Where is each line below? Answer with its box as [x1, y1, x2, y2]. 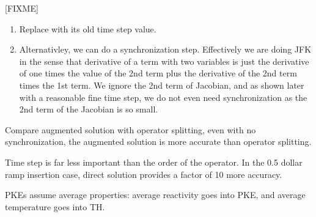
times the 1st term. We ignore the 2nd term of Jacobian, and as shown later [19, 78, 304, 91]
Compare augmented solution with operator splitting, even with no [5, 123, 256, 136]
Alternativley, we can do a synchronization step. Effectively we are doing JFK [19, 43, 312, 56]
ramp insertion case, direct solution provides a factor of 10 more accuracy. [5, 167, 282, 180]
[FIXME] [5, 2, 39, 14]
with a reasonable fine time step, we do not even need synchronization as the [19, 90, 307, 103]
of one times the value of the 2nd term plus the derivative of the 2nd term [19, 67, 297, 79]
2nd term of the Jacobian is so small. [19, 103, 158, 116]
